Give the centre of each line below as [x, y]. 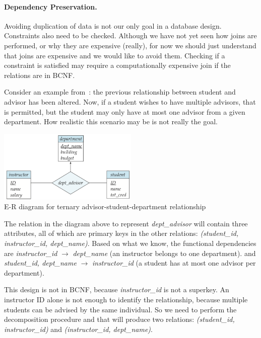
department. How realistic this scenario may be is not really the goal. [111, 121]
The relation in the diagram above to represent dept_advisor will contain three [126, 223]
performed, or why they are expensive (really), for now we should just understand [130, 45]
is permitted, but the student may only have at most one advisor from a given [125, 111]
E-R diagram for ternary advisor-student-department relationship [105, 206]
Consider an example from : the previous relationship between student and [120, 92]
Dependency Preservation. [51, 6]
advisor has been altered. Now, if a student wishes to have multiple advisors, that [130, 101]
